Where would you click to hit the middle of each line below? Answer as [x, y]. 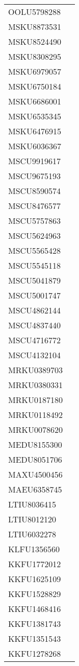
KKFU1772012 [35, 564]
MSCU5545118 [35, 265]
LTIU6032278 [32, 534]
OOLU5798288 [34, 12]
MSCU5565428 [35, 250]
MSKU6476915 [35, 131]
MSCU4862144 [35, 310]
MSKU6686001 [35, 101]
